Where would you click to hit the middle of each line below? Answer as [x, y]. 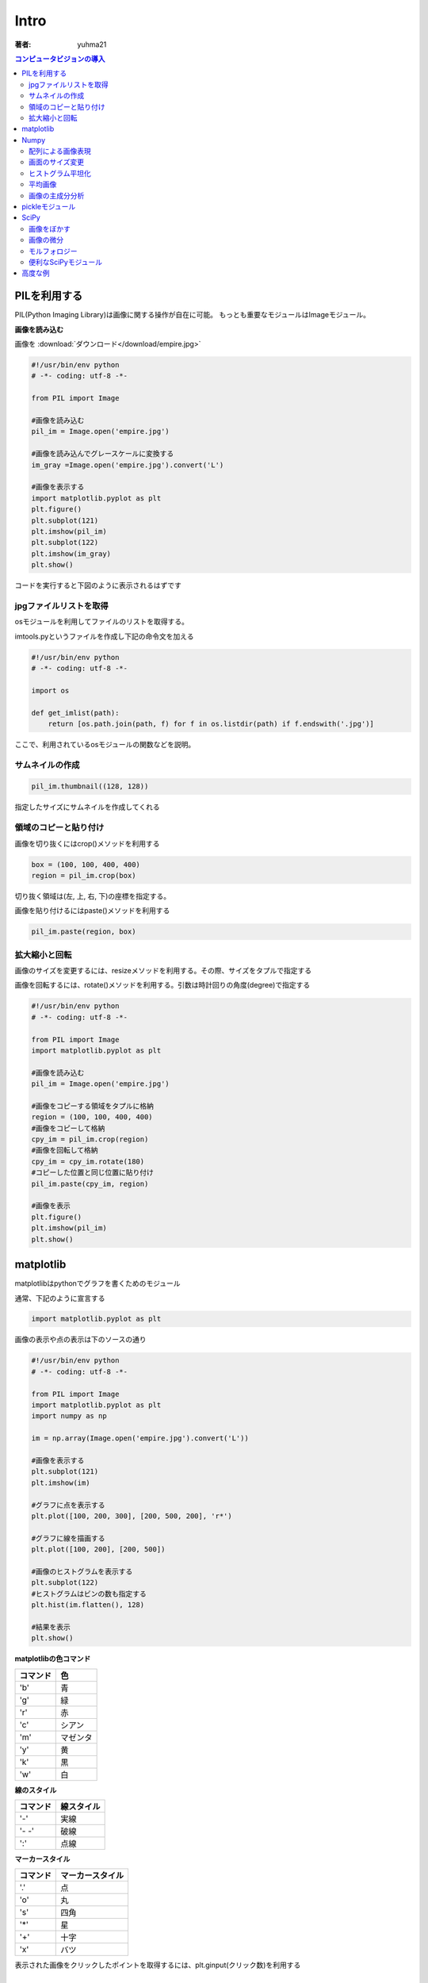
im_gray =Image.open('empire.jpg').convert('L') [128, 465]
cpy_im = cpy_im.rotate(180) [88, 1161]
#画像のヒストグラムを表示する [82, 1571]
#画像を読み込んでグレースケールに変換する [103, 454]
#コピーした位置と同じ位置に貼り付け [93, 1173]
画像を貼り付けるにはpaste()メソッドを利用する [92, 911]
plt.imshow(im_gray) [71, 554]
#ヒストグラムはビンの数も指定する [89, 1594]
